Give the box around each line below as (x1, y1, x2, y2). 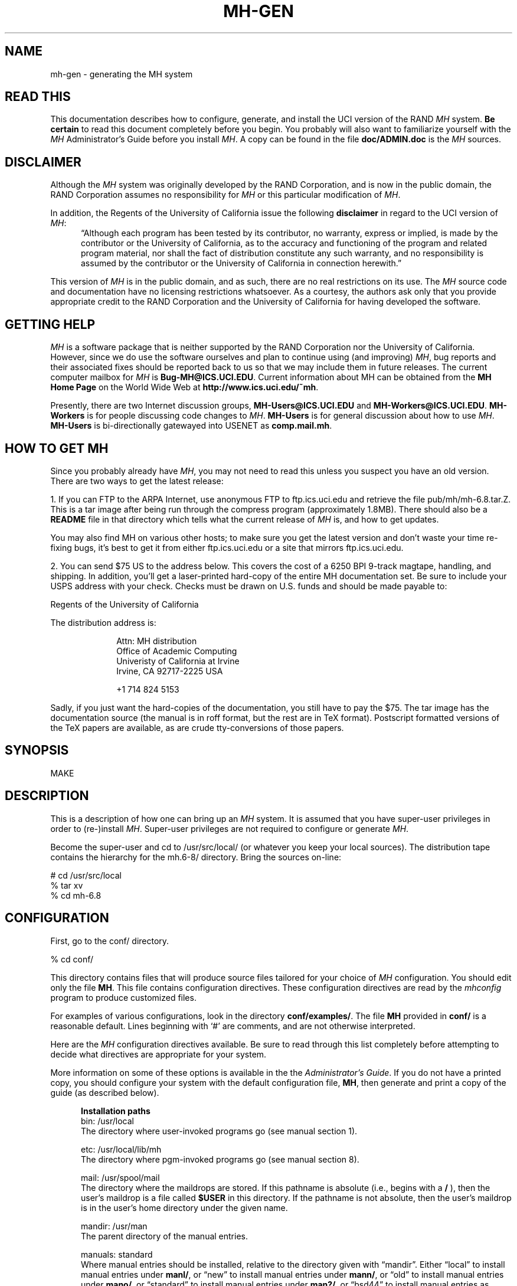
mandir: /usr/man (81, 1220, 148, 1231)
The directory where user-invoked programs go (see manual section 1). (81, 1125, 358, 1136)
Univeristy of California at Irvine (116, 655, 240, 666)
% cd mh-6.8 (50, 890, 102, 900)
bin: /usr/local (81, 1115, 134, 1126)
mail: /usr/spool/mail (81, 1172, 160, 1183)
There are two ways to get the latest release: (50, 475, 224, 486)
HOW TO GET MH (5, 440, 109, 456)
